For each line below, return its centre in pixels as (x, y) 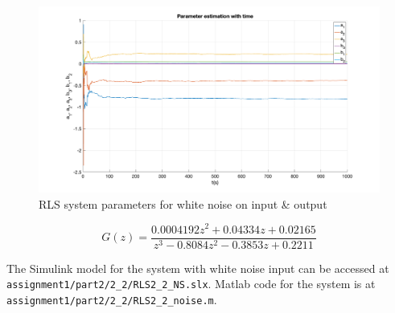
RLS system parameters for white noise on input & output (183, 203)
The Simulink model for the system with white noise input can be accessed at (198, 268)
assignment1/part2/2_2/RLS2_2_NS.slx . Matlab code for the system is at (191, 284)
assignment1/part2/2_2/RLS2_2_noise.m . (112, 299)
